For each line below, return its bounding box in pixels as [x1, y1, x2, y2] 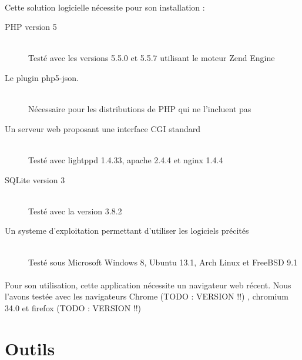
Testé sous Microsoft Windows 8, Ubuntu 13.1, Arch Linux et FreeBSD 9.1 [28, 255, 298, 268]
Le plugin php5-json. [5, 71, 79, 83]
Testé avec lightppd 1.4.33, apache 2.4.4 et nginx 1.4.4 [28, 153, 223, 166]
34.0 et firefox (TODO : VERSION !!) [5, 301, 142, 314]
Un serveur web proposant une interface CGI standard [5, 122, 201, 134]
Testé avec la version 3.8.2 [28, 204, 122, 217]
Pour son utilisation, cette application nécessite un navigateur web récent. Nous [5, 278, 291, 291]
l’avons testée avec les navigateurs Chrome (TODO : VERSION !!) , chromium [5, 290, 288, 302]
